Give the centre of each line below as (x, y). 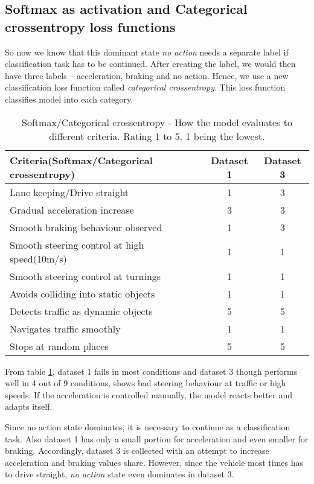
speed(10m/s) (38, 258)
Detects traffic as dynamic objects (81, 311)
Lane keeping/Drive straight (69, 192)
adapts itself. (29, 406)
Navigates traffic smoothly (65, 328)
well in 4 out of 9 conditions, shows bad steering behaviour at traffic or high (146, 383)
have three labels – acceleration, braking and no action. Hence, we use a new (147, 75)
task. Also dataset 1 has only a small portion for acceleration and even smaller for (157, 438)
